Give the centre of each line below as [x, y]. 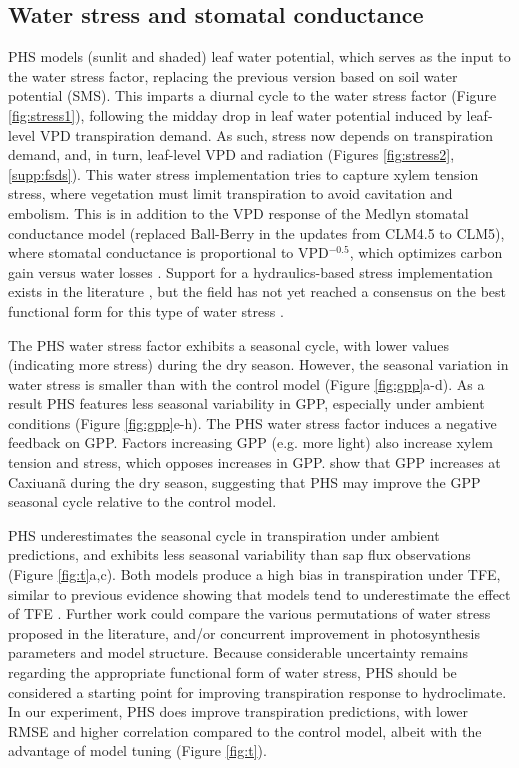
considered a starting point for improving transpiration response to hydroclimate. [257, 691]
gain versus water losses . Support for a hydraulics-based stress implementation [250, 271]
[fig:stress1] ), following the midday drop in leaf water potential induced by [235, 114]
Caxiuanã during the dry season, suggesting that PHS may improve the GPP [244, 481]
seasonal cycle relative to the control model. [142, 501]
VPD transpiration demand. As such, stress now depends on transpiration [266, 134]
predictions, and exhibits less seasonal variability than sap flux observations [239, 554]
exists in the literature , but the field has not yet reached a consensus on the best [257, 291]
